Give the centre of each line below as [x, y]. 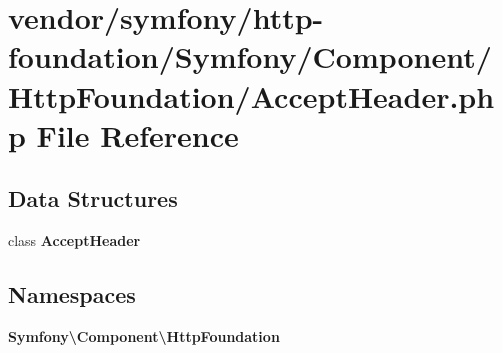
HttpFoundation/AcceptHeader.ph [251, 95]
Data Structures [93, 198]
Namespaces [72, 294]
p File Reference [123, 134]
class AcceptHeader [74, 240]
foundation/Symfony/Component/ [250, 56]
